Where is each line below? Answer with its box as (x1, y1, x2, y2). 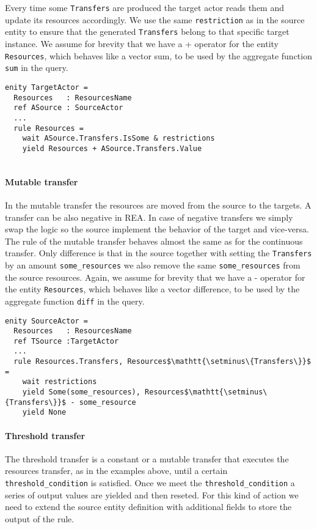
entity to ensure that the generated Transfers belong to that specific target (5, 25, 290, 38)
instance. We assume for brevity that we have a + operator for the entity (5, 37, 279, 50)
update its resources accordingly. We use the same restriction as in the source (5, 13, 305, 26)
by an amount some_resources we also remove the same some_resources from (5, 258, 301, 271)
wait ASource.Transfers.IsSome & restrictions (22, 134, 215, 143)
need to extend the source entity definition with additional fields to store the (5, 500, 292, 513)
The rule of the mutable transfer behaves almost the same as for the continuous (5, 234, 303, 247)
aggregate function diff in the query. (5, 294, 145, 307)
